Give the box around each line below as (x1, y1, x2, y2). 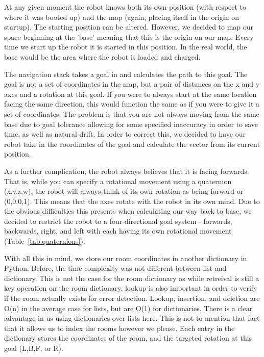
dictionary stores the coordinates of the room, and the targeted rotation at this (4, 333, 252, 343)
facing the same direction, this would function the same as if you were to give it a (4, 98, 260, 109)
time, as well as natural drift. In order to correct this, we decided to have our (4, 129, 246, 139)
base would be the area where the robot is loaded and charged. (4, 51, 201, 62)
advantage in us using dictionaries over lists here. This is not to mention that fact (4, 313, 260, 323)
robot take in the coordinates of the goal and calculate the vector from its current (4, 138, 260, 149)
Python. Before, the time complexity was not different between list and (4, 263, 227, 273)
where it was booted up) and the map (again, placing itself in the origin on (4, 11, 239, 22)
